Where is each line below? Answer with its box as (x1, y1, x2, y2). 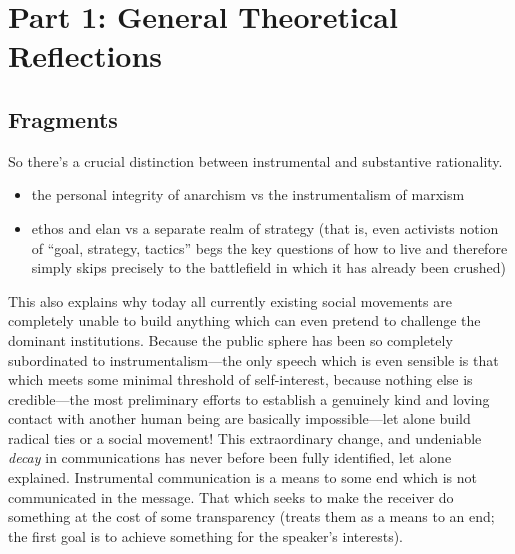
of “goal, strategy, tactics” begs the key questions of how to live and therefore (31, 237, 508, 258)
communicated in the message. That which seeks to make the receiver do (8, 486, 454, 507)
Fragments (8, 103, 118, 134)
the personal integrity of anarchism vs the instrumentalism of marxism (31, 184, 465, 205)
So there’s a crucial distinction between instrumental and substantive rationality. (8, 150, 503, 171)
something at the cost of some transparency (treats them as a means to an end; (8, 506, 495, 527)
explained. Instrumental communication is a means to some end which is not (8, 467, 477, 488)
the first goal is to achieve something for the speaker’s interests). (8, 525, 403, 546)
